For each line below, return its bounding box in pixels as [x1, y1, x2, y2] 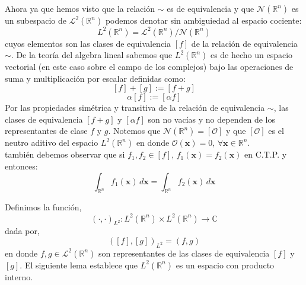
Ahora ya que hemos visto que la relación [5, 2, 155, 14]
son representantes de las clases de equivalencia [98, 246, 270, 259]
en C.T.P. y [244, 148, 287, 161]
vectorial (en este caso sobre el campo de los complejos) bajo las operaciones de [5, 60, 294, 73]
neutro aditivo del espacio [5, 136, 98, 149]
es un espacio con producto [176, 258, 275, 271]
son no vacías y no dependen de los [148, 113, 275, 125]
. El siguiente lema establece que [20, 258, 138, 271]
